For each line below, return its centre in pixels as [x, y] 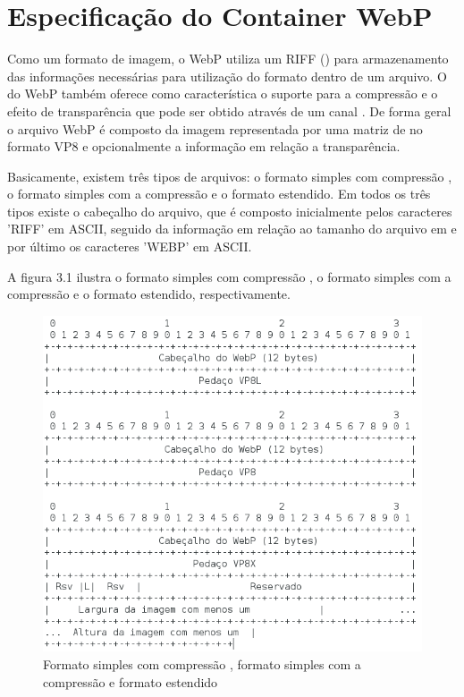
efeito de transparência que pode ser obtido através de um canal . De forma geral [229, 110]
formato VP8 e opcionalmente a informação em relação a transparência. [204, 146]
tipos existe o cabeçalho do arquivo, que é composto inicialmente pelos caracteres [230, 211]
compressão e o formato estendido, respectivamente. [149, 294]
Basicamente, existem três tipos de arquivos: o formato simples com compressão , [230, 176]
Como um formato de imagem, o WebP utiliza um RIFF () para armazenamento [228, 59]
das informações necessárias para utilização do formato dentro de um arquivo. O [227, 76]
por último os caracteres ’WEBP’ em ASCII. [130, 246]
